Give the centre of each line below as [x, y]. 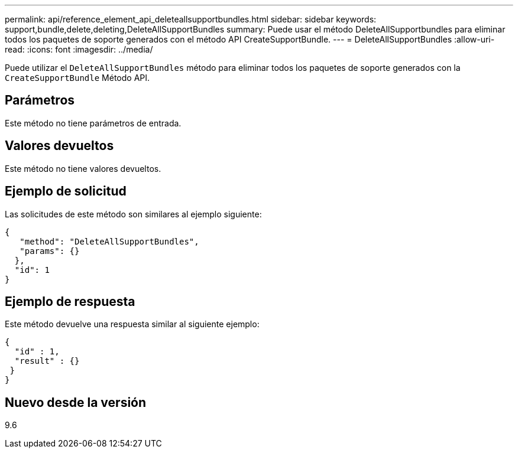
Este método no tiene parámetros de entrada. [93, 123]
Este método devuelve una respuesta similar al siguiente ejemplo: [132, 324]
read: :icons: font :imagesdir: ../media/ [79, 49]
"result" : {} [47, 361]
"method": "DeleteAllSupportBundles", [109, 241]
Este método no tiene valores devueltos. [83, 168]
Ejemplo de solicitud [66, 191]
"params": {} [50, 251]
